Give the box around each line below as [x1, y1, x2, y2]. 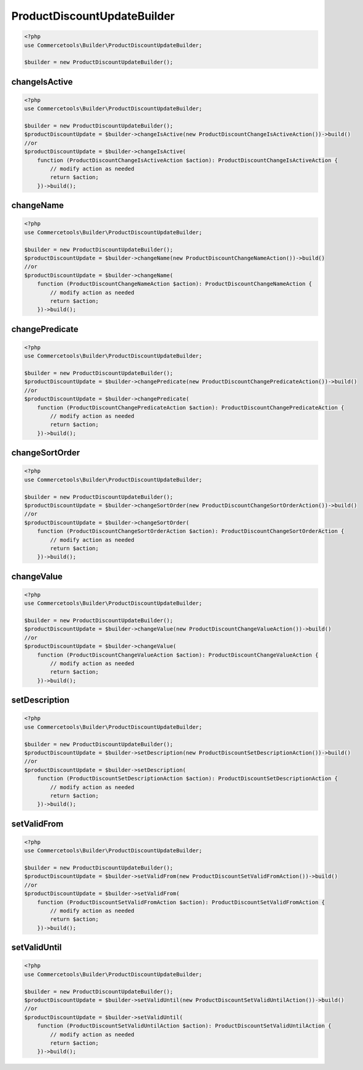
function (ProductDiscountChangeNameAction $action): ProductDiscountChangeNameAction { [37, 280, 312, 288]
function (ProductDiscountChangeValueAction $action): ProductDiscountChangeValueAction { [37, 651, 319, 658]
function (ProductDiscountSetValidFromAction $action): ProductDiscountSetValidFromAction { [37, 899, 325, 906]
